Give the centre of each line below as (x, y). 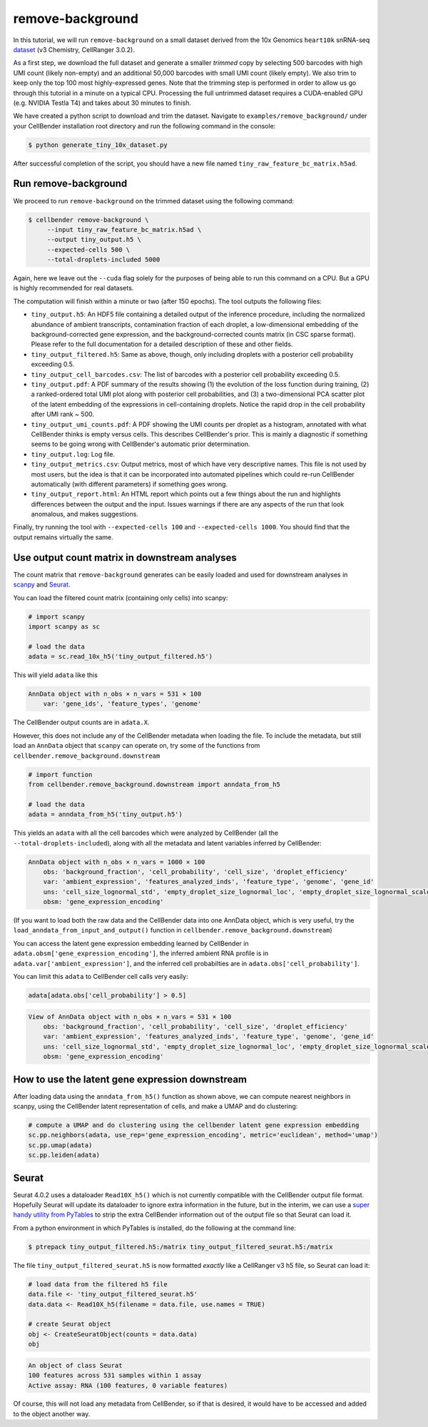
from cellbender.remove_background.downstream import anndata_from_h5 (154, 784)
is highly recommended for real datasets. (73, 288)
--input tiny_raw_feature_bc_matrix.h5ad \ (124, 229)
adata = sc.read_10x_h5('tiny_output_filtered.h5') (121, 657)
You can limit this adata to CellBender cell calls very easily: (101, 976)
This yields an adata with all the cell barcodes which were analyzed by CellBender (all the (146, 833)
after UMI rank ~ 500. (63, 415)
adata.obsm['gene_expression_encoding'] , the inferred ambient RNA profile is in (141, 953)
